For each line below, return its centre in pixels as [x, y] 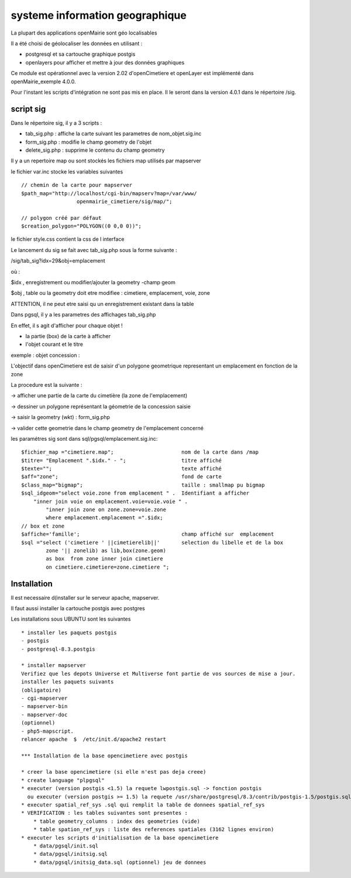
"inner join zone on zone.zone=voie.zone [106, 510]
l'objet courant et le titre [54, 344]
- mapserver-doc [44, 714]
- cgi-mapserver [44, 698]
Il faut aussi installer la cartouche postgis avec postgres [78, 608]
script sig [28, 109]
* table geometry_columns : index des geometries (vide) [116, 821]
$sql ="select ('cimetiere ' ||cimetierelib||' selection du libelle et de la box [152, 542]
